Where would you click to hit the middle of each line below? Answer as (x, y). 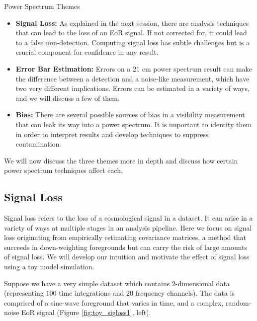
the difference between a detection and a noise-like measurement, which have (132, 78)
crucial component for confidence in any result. (87, 52)
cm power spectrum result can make (197, 68)
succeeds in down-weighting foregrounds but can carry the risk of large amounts (126, 247)
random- (239, 302)
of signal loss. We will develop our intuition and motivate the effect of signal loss (127, 257)
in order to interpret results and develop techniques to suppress (112, 134)
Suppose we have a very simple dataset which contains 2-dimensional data (117, 283)
